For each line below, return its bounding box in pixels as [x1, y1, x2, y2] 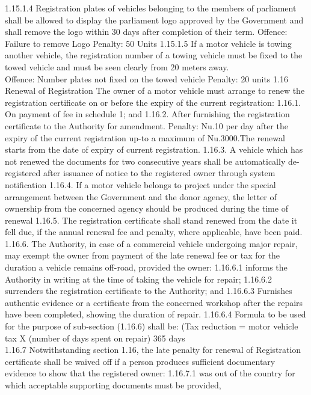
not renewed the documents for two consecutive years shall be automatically [5, 155, 286, 167]
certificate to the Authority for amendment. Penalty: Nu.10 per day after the [5, 119, 288, 132]
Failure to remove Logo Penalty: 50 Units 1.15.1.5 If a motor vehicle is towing [5, 37, 292, 49]
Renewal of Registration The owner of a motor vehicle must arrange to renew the [5, 84, 305, 97]
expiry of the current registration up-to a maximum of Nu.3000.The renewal [5, 131, 285, 144]
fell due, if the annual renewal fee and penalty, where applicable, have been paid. [5, 225, 303, 238]
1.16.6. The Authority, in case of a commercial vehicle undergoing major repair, [5, 237, 298, 250]
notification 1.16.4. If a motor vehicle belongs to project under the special [5, 178, 276, 191]
